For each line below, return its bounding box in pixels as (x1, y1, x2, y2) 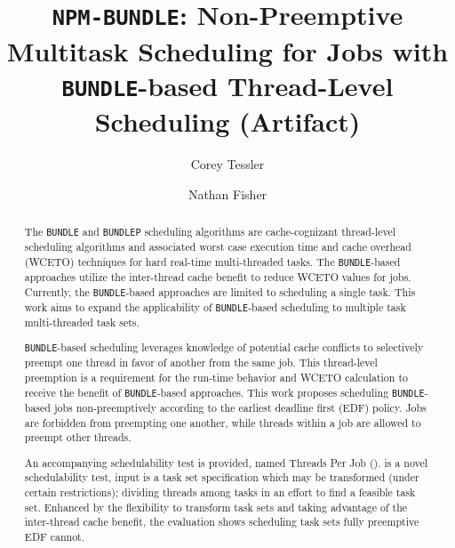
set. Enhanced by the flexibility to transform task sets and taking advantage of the (24, 499, 408, 514)
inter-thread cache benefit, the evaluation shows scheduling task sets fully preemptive (24, 514, 419, 529)
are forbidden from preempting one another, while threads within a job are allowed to (24, 415, 421, 430)
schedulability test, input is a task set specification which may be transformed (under (24, 470, 419, 485)
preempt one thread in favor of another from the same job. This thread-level (24, 355, 378, 370)
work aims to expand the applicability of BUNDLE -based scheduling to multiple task (24, 299, 406, 314)
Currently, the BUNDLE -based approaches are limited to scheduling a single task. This (24, 284, 416, 299)
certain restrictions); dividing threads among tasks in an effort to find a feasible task (24, 485, 416, 500)
